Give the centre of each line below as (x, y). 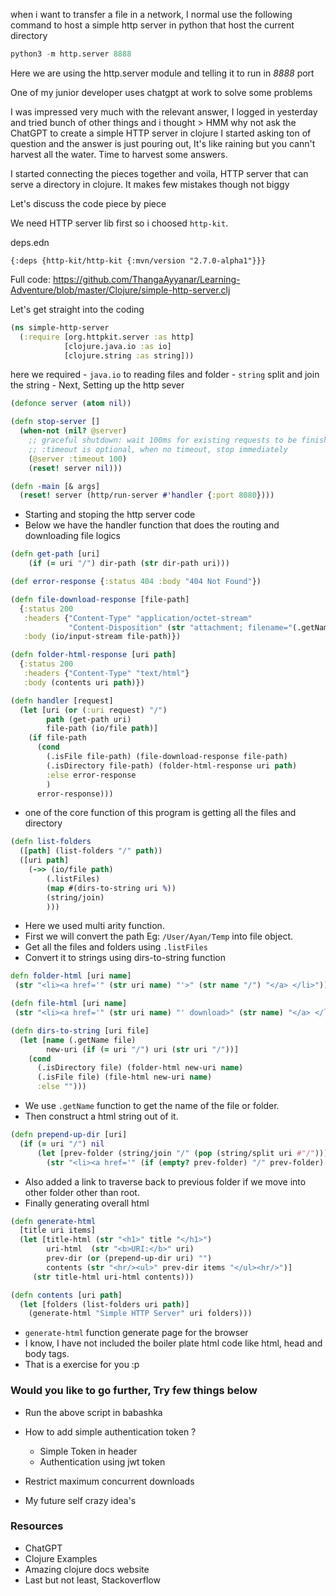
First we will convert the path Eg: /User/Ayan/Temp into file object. (158, 936)
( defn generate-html (53, 1221)
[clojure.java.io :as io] (117, 346)
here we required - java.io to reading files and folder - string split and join (165, 375)
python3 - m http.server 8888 (71, 54)
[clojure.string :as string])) (129, 355)
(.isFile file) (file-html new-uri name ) (124, 1077)
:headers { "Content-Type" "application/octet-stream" (138, 618)
